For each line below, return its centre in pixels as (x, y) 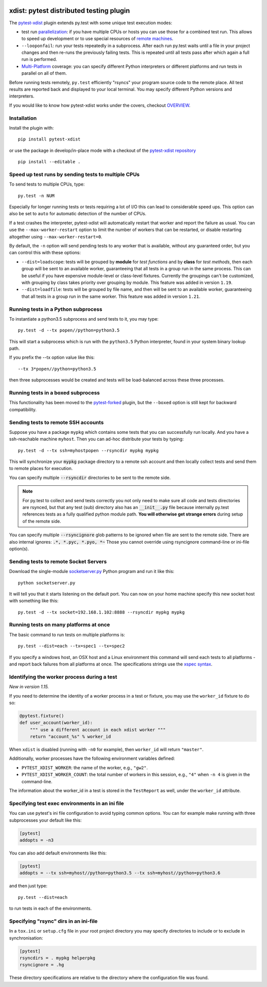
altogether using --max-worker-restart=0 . (56, 236)
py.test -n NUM (36, 196)
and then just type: (28, 886)
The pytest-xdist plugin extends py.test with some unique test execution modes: (91, 23)
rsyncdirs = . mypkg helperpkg (58, 958)
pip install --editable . (49, 162)
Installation (23, 118)
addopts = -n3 (37, 840)
